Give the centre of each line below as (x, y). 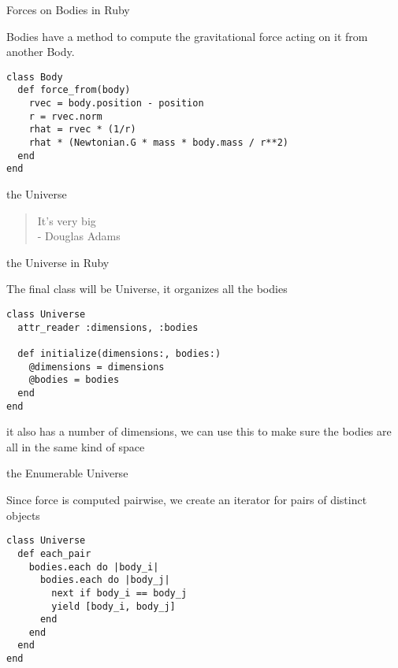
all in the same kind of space (76, 446)
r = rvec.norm (65, 116)
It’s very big (67, 220)
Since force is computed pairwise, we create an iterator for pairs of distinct (187, 500)
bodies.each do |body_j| (105, 580)
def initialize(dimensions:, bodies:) (119, 353)
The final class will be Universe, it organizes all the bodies (147, 289)
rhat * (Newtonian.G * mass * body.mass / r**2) (158, 143)
